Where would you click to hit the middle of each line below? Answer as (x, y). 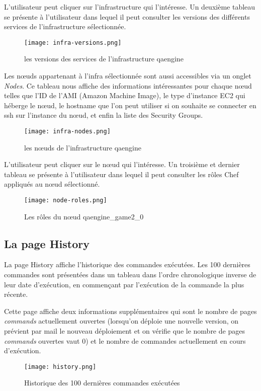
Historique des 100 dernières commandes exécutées (102, 383)
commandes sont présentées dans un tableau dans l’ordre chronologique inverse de (130, 275)
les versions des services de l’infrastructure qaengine (104, 59)
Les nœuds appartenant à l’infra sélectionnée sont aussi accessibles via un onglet (128, 76)
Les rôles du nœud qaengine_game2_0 (84, 216)
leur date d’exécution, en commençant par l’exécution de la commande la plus (124, 284)
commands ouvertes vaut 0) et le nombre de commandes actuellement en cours (125, 340)
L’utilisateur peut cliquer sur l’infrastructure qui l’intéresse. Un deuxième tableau (130, 7)
